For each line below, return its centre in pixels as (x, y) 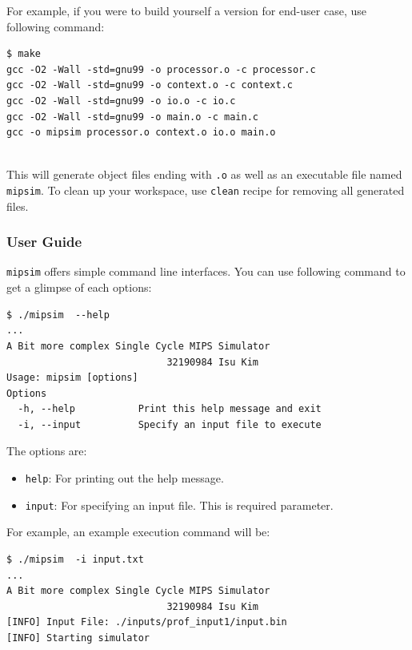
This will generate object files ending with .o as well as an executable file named (204, 174)
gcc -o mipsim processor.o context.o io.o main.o (141, 133)
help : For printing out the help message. (124, 478)
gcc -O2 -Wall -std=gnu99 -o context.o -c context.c (150, 85)
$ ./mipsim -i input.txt (75, 559)
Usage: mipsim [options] (72, 378)
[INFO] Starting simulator (78, 638)
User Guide (44, 242)
